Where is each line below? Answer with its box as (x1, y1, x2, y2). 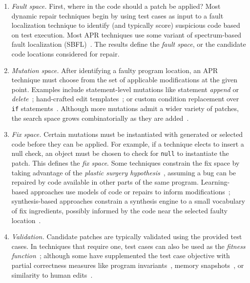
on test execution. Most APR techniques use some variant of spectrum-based (11, 29, 242, 39)
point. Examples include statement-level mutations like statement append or (11, 84, 239, 94)
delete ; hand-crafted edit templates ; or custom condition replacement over (11, 94, 239, 104)
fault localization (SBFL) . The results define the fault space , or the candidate (11, 39, 246, 49)
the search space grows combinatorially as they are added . (11, 113, 189, 123)
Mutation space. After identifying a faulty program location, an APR (11, 65, 218, 75)
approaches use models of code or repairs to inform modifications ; (30, 186, 230, 196)
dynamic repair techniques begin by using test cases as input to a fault (11, 10, 224, 20)
